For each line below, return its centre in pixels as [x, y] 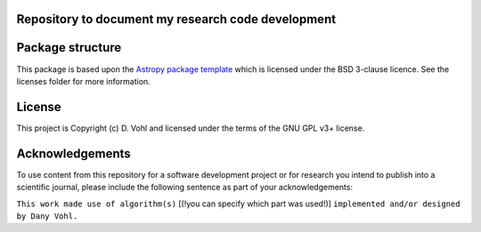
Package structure [69, 48]
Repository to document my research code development [176, 19]
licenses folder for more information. [83, 81]
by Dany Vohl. [47, 216]
